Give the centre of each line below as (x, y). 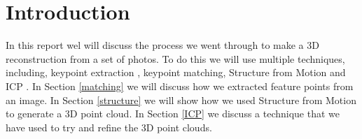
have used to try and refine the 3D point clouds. (109, 127)
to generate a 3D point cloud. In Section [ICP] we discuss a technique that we (173, 114)
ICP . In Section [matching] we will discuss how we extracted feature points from (180, 86)
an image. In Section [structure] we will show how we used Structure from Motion (181, 100)
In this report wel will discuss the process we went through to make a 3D (162, 45)
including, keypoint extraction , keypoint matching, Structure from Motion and (176, 72)
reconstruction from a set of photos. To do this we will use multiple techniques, (175, 58)
